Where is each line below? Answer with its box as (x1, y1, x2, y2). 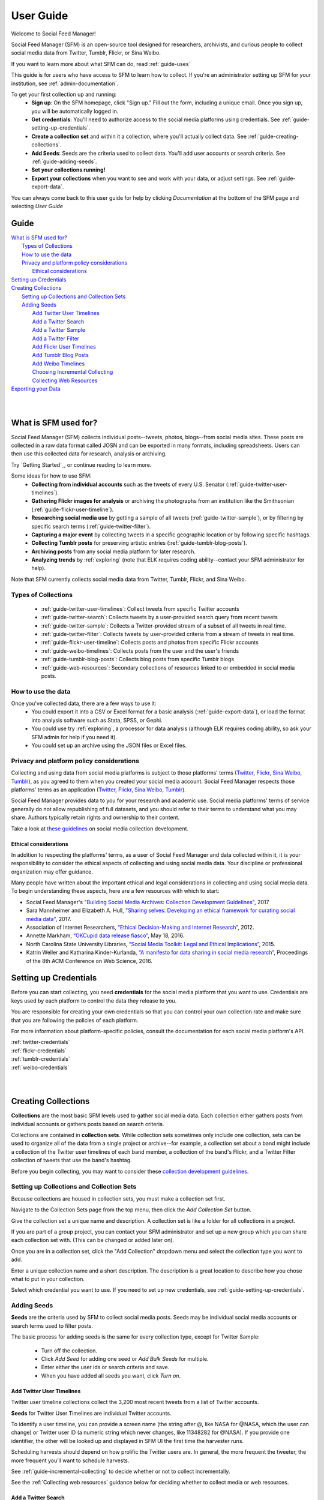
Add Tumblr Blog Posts (32, 352, 89, 359)
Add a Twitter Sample (32, 326, 86, 334)
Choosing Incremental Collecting (32, 368, 113, 376)
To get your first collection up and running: (11, 91, 117, 98)
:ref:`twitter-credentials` (11, 1039, 70, 1046)
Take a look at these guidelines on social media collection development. (11, 825, 189, 832)
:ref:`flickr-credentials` (11, 1047, 67, 1054)
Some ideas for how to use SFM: (11, 472, 92, 479)
